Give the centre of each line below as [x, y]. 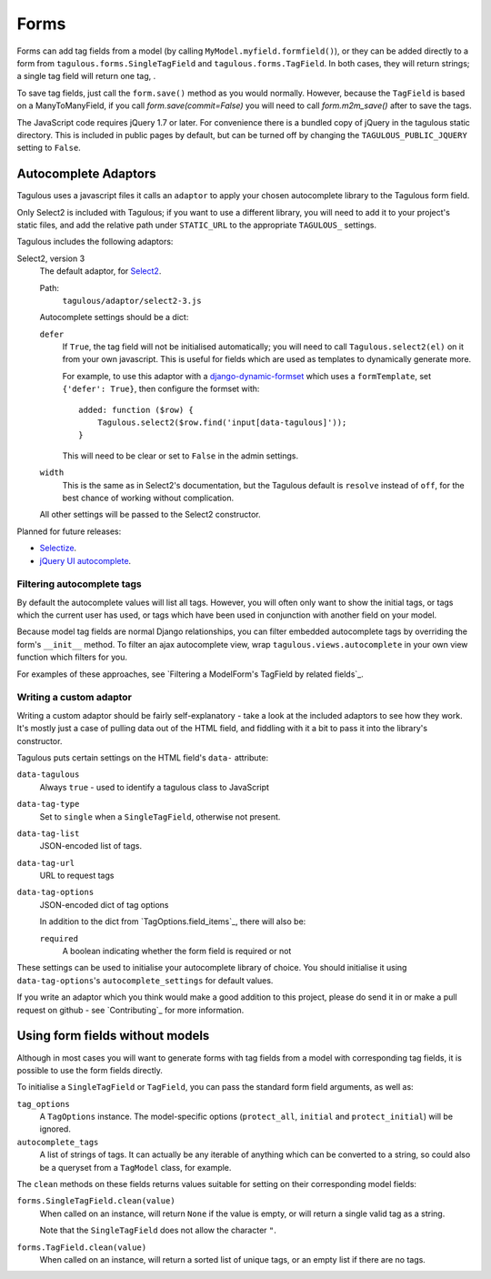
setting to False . [49, 148]
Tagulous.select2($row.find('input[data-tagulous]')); [222, 423]
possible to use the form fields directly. [90, 1070]
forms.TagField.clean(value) [82, 1247]
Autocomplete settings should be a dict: [114, 317]
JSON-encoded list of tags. [91, 846]
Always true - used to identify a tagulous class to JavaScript [155, 787]
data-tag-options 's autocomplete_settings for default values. [145, 980]
